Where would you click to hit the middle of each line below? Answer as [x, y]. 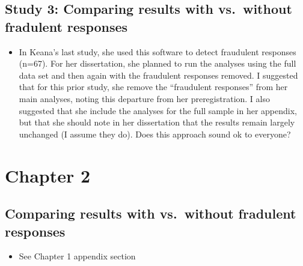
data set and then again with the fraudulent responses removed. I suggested [158, 75]
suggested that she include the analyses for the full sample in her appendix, [158, 110]
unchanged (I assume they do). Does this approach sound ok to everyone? [155, 134]
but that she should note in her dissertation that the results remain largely [157, 122]
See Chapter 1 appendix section [77, 256]
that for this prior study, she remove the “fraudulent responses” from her [153, 87]
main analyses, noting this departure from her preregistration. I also [144, 98]
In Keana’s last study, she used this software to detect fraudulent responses [158, 51]
